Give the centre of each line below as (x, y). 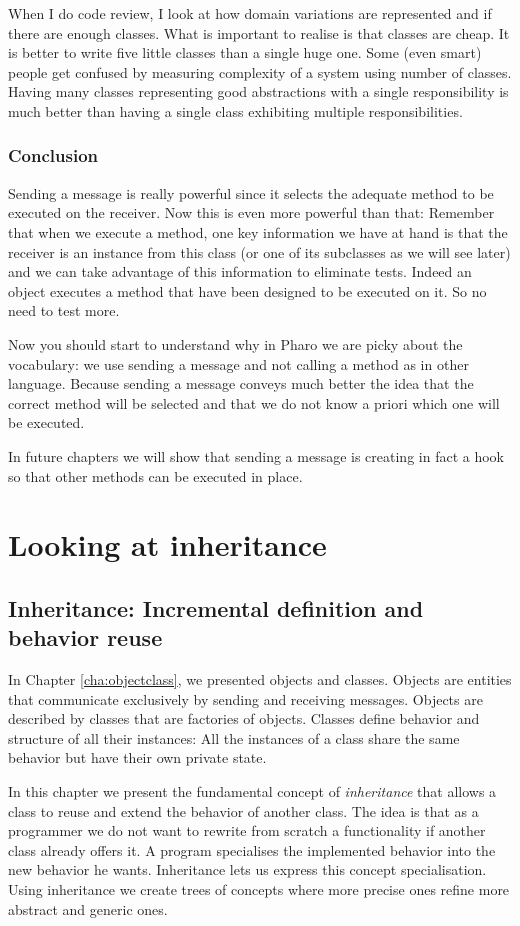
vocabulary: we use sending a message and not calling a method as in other (238, 363)
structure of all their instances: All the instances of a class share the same (234, 737)
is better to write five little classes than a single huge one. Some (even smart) (245, 52)
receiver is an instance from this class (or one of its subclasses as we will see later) (259, 251)
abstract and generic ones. (88, 908)
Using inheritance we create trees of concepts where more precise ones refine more (259, 889)
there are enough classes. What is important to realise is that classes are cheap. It (259, 32)
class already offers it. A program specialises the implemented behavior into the (252, 849)
